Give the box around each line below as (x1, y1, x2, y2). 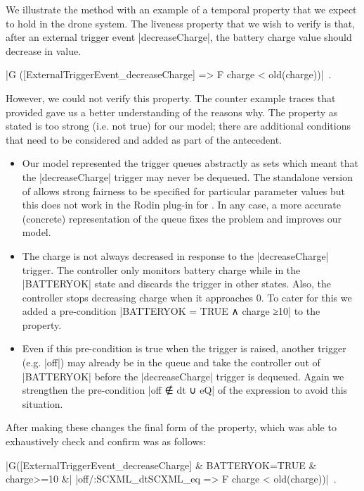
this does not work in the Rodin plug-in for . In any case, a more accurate (22, 197, 342, 212)
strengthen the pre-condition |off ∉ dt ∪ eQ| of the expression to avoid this (22, 383, 348, 397)
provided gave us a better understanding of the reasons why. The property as (6, 104, 338, 119)
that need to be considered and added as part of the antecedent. (6, 132, 282, 147)
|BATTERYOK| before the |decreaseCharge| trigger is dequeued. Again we (22, 368, 344, 383)
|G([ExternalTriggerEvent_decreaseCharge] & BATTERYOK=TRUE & (6, 457, 317, 472)
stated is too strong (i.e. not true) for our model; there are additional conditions (6, 118, 351, 133)
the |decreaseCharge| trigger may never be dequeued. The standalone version (22, 169, 353, 184)
